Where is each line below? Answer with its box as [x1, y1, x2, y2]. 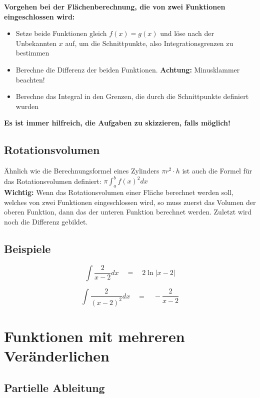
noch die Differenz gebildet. [4, 216, 88, 226]
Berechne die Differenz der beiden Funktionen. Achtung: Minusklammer [15, 64, 240, 74]
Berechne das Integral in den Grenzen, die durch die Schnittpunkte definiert [15, 91, 249, 101]
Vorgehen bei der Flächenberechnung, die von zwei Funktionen [4, 1, 225, 11]
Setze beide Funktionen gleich [15, 28, 107, 38]
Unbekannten [15, 37, 57, 48]
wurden [15, 100, 38, 111]
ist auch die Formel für [182, 165, 252, 176]
